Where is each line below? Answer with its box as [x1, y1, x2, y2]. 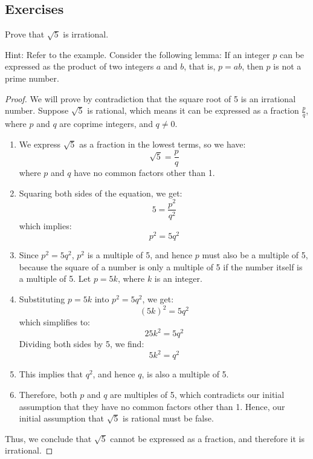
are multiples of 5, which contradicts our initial [110, 388, 285, 400]
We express [19, 137, 61, 150]
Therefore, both [19, 388, 77, 400]
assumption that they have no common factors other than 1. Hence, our [19, 400, 285, 412]
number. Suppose [5, 104, 69, 117]
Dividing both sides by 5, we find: [19, 337, 144, 350]
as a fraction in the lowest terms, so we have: [79, 137, 246, 150]
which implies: [19, 219, 72, 232]
